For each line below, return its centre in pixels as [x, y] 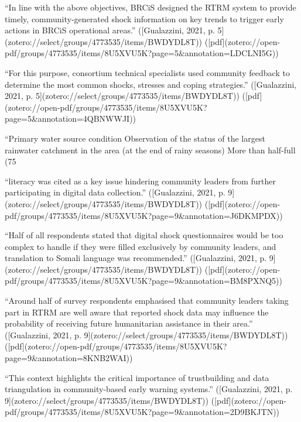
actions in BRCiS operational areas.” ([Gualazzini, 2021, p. [110, 30]
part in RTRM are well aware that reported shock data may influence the [137, 312]
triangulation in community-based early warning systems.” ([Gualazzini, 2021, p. [149, 389]
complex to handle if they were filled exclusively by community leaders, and [141, 246]
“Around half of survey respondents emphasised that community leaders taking [147, 301]
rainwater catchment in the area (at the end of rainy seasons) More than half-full [150, 150]
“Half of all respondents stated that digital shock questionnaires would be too [144, 235]
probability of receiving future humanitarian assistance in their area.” [129, 323]
